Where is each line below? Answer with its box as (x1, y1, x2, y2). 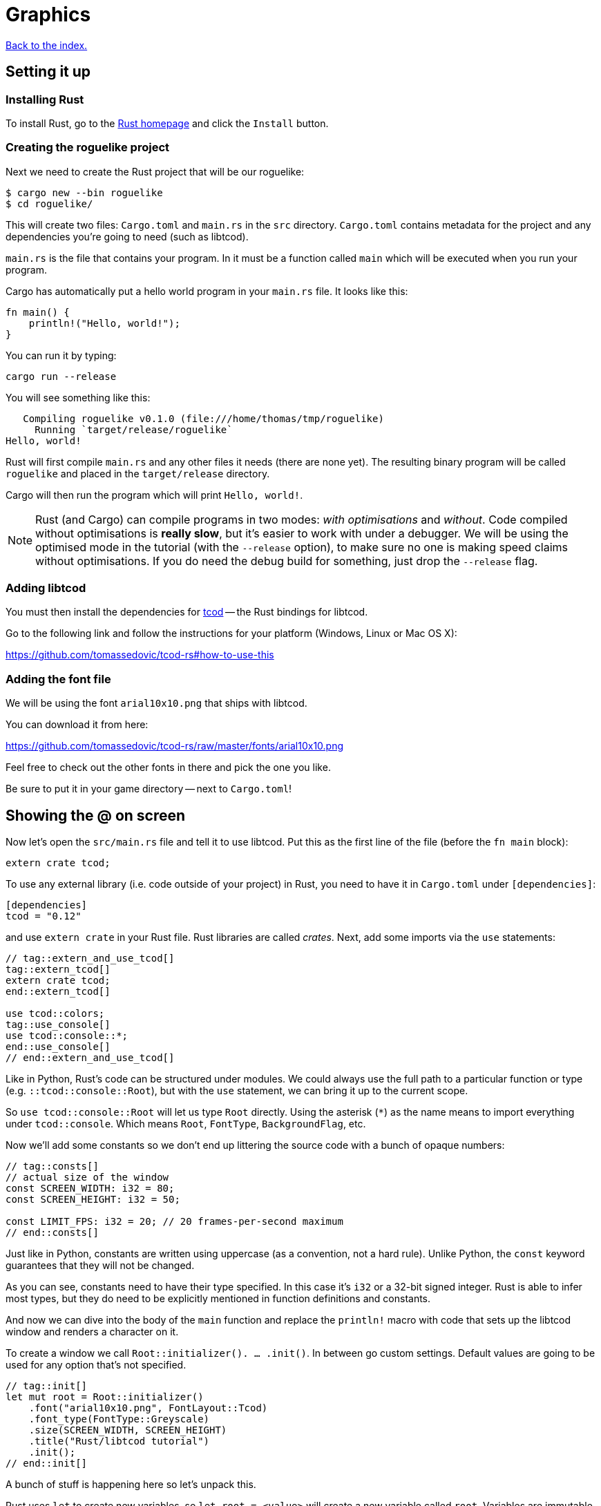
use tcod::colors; (6, 1008, 105, 1020)
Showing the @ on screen (6, 806, 186, 824)
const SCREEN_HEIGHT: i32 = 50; (6, 1194, 180, 1205)
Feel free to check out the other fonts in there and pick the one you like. (6, 761, 331, 774)
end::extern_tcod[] (6, 986, 111, 998)
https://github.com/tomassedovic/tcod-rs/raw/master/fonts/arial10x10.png (6, 740, 344, 752)
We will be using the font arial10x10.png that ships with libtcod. (6, 697, 307, 709)
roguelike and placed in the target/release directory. (6, 467, 270, 479)
